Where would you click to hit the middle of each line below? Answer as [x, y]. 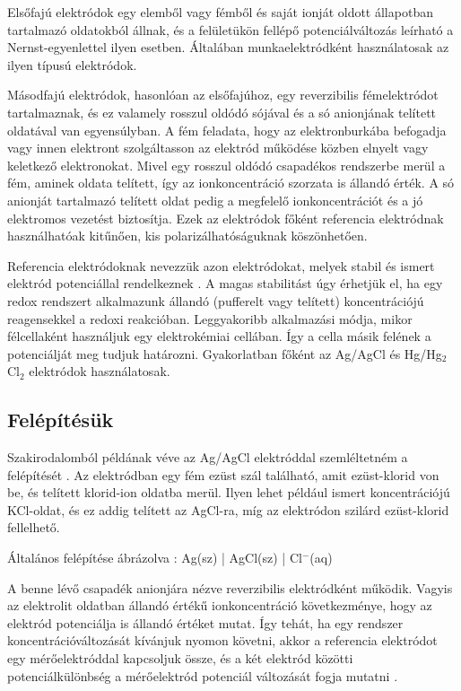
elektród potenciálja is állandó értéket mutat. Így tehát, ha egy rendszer [205, 622]
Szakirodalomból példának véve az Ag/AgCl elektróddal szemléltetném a [208, 457]
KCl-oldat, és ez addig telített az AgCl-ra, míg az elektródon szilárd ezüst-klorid [228, 509]
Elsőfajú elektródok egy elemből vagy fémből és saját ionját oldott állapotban [220, 12]
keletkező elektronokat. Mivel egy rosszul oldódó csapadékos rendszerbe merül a [226, 165]
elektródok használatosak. [100, 371]
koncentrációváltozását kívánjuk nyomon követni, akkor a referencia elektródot [222, 640]
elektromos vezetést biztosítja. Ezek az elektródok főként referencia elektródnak [226, 218]
